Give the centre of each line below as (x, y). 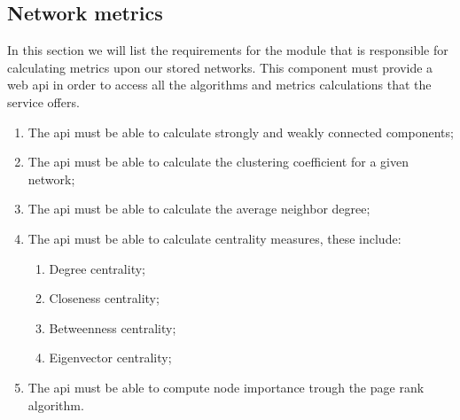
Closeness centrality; (104, 298)
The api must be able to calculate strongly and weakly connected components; (241, 132)
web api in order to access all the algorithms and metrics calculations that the (219, 85)
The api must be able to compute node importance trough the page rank (226, 387)
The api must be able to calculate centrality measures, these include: (214, 238)
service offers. (43, 101)
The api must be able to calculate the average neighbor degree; (199, 209)
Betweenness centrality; (113, 327)
